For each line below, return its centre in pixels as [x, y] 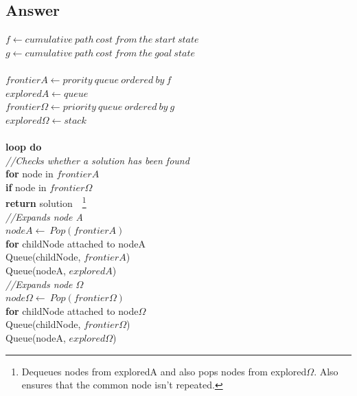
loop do [24, 146]
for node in [30, 174]
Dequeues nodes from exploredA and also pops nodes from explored [164, 371]
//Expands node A [44, 216]
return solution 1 [46, 202]
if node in [26, 187]
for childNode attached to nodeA [76, 243]
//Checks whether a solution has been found [97, 160]
